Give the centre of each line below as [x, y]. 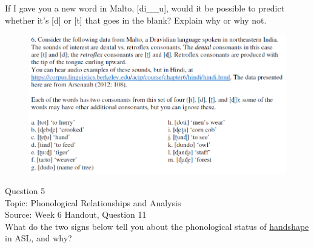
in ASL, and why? [38, 238]
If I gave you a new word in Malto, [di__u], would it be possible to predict [145, 8]
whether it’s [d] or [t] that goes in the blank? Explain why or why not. [136, 20]
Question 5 [25, 191]
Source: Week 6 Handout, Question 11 [76, 214]
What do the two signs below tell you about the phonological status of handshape [157, 226]
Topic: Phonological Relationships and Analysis [93, 202]
